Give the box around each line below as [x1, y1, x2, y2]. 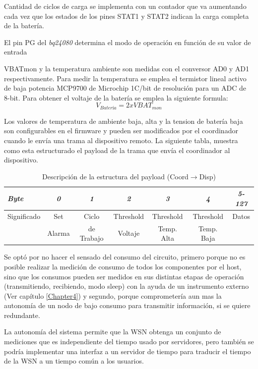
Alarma [47, 228, 70, 238]
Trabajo [79, 233, 104, 243]
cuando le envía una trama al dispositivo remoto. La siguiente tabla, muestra [4, 135, 238, 145]
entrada [4, 47, 27, 57]
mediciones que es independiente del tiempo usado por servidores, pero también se [4, 336, 254, 347]
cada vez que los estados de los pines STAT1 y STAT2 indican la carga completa [4, 10, 249, 21]
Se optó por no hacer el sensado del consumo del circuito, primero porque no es [4, 252, 246, 262]
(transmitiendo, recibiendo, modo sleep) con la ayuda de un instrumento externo [4, 281, 249, 291]
